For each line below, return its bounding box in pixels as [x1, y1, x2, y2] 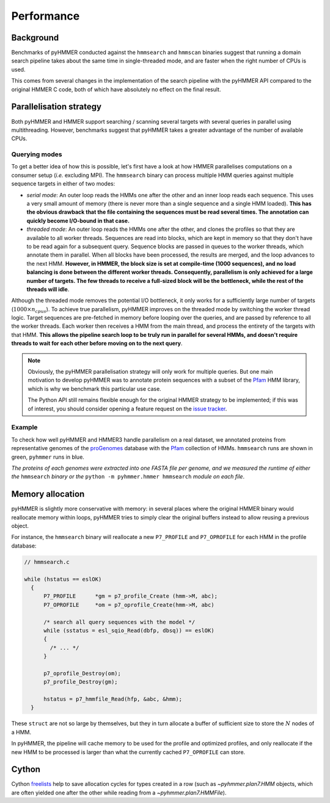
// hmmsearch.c [24, 558, 70, 565]
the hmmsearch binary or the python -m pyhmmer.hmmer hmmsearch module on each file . [11, 473, 244, 480]
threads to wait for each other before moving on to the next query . [11, 340, 183, 347]
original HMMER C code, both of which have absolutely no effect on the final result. [11, 86, 221, 93]
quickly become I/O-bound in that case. [26, 217, 130, 224]
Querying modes [11, 150, 62, 159]
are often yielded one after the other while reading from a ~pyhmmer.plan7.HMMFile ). [11, 789, 227, 796]
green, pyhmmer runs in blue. [11, 453, 85, 461]
